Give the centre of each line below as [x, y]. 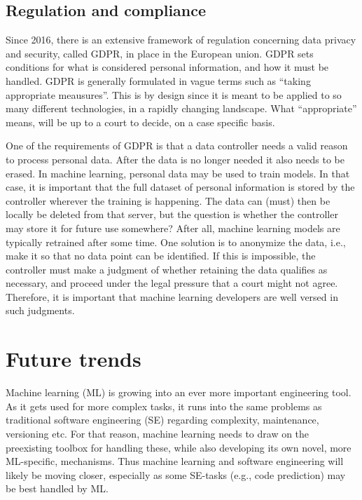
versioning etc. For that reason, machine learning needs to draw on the [158, 433]
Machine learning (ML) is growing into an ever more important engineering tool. [179, 392]
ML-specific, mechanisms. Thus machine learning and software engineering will [175, 461]
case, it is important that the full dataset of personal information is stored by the [180, 187]
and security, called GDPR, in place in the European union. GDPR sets [160, 53]
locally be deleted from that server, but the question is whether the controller [172, 214]
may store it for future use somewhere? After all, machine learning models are [173, 228]
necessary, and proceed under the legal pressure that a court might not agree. [172, 283]
